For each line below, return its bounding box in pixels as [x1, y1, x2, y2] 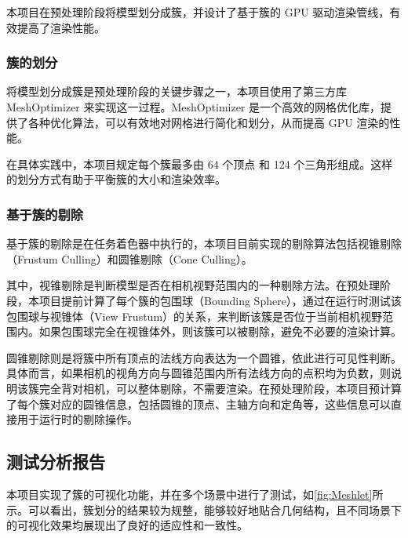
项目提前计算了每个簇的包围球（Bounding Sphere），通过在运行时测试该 [38, 292, 402, 308]
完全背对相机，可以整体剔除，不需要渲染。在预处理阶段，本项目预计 [38, 380, 391, 396]
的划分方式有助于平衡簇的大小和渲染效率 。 [6, 171, 226, 187]
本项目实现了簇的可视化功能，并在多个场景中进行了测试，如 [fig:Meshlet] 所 [6, 485, 384, 502]
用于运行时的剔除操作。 [16, 411, 138, 427]
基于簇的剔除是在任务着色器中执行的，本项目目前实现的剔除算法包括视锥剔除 [6, 235, 402, 252]
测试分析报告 [6, 449, 105, 474]
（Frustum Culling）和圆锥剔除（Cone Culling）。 [6, 250, 253, 267]
